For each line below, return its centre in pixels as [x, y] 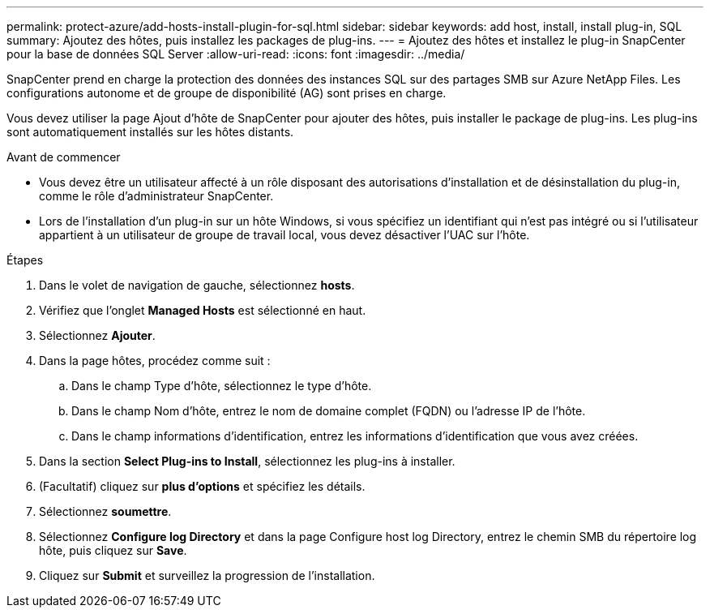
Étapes [25, 260]
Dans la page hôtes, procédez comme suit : [155, 361]
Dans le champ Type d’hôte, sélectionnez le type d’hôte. [222, 386]
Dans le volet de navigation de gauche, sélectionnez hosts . [197, 285]
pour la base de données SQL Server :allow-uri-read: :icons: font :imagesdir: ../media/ [236, 54]
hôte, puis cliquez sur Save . [113, 550]
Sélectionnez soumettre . [105, 511]
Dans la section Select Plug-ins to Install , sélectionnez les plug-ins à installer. [247, 461]
